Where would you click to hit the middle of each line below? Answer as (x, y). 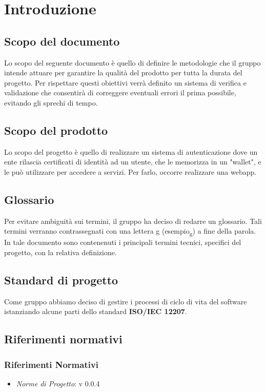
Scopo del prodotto (56, 130)
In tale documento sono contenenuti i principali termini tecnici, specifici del (123, 242)
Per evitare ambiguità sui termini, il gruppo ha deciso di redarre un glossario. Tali (133, 221)
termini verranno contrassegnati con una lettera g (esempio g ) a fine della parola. (130, 232)
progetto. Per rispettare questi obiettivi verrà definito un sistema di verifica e (125, 82)
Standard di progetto (61, 280)
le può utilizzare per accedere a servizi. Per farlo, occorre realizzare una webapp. (130, 171)
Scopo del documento (62, 41)
